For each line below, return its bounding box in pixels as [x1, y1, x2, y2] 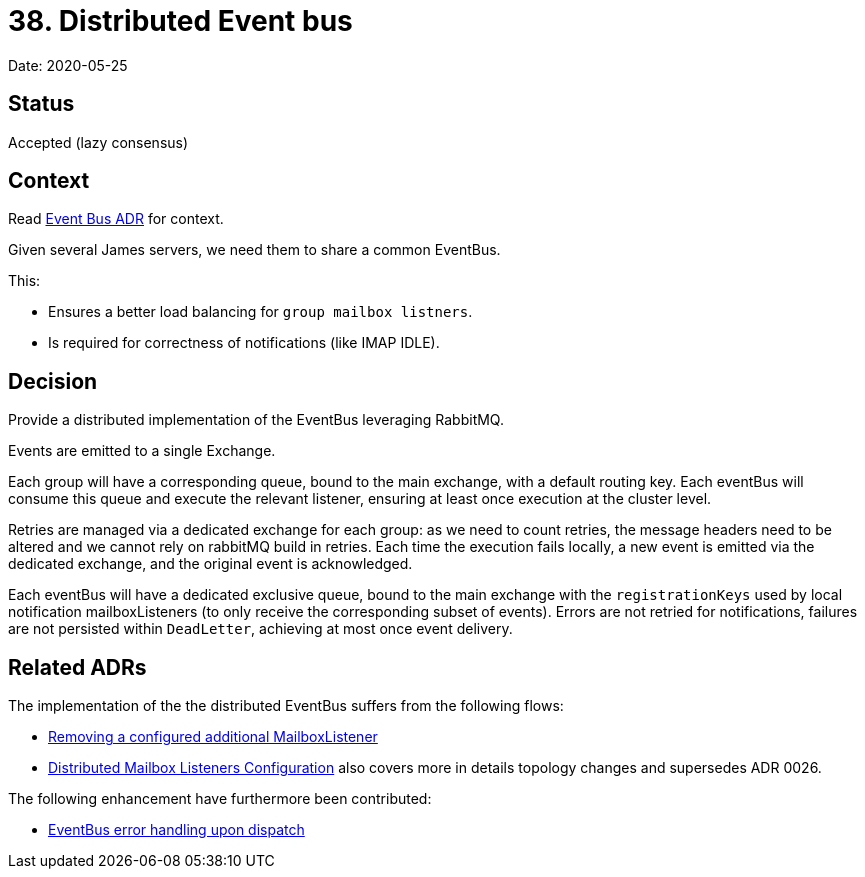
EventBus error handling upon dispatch [48, 821, 305, 839]
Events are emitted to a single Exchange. [8, 442, 276, 460]
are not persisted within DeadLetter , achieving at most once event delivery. [8, 620, 513, 638]
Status [8, 91, 75, 117]
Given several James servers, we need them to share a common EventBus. [8, 241, 501, 259]
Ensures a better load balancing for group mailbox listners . [48, 303, 473, 321]
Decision [8, 368, 98, 394]
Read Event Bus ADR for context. [8, 210, 224, 228]
